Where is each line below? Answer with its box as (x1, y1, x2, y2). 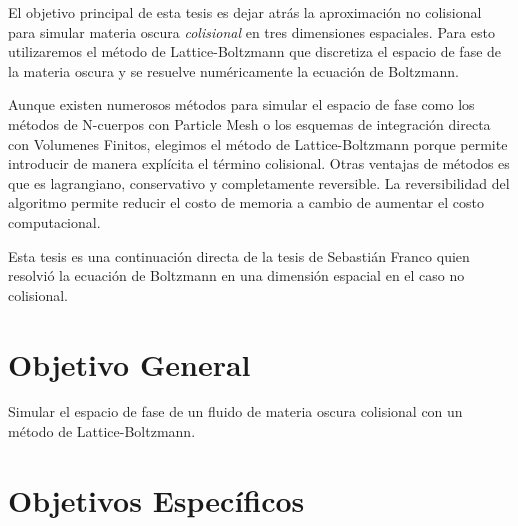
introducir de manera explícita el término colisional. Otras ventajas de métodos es (8, 153, 510, 174)
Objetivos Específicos (8, 479, 305, 520)
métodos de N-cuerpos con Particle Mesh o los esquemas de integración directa (8, 113, 491, 134)
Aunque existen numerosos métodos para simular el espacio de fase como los (8, 94, 475, 115)
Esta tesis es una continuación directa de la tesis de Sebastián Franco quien (8, 245, 470, 266)
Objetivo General (8, 343, 251, 384)
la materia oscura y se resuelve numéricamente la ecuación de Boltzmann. (8, 60, 459, 81)
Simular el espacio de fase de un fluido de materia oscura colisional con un (8, 401, 463, 422)
